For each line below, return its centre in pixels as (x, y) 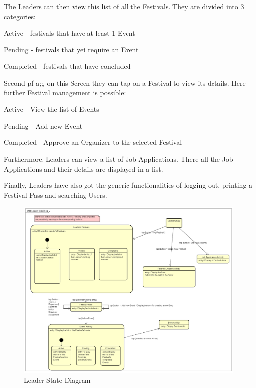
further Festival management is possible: (65, 92)
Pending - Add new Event (43, 125)
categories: (20, 16)
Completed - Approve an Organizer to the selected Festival (93, 142)
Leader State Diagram (57, 379)
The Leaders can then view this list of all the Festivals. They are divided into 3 (124, 6)
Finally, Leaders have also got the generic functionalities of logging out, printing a (128, 185)
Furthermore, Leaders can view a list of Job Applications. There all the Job (119, 158)
